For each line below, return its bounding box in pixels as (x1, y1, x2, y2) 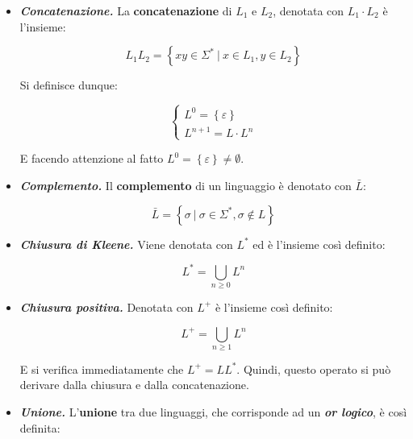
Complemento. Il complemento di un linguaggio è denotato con (19, 176, 352, 193)
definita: (19, 419, 60, 436)
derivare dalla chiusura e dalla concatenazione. (19, 376, 249, 393)
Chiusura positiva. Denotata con (19, 298, 194, 315)
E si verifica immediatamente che (19, 360, 184, 377)
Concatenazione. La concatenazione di (19, 2, 232, 19)
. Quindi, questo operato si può (236, 360, 391, 377)
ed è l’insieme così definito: (252, 235, 386, 252)
